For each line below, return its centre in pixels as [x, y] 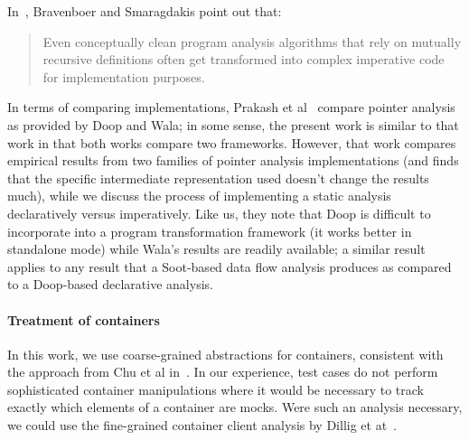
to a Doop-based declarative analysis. [110, 284]
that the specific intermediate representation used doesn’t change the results [218, 178]
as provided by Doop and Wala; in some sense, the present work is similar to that [233, 124]
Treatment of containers [84, 319]
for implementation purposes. [124, 76]
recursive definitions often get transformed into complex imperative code [244, 59]
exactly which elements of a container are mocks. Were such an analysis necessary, [235, 407]
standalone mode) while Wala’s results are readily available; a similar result [216, 249]
